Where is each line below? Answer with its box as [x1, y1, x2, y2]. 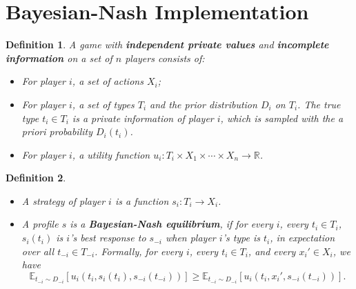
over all [21, 243, 55, 258]
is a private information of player [72, 110, 214, 125]
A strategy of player [21, 193, 106, 208]
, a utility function [72, 147, 150, 161]
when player [165, 230, 216, 245]
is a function [115, 193, 169, 208]
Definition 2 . [6, 170, 66, 185]
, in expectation [270, 230, 335, 245]
